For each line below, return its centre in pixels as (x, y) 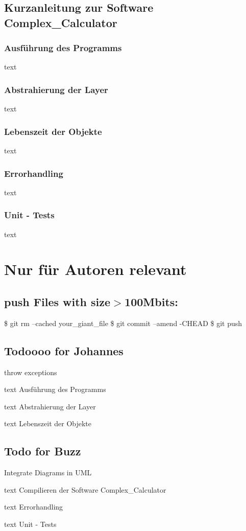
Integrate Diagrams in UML (48, 472)
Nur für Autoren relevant (95, 269)
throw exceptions (31, 372)
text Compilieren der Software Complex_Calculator (85, 489)
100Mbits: (152, 302)
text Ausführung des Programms (55, 389)
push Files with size (57, 302)
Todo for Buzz (43, 451)
